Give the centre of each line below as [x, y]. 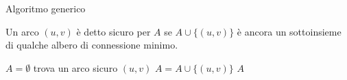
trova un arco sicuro [75, 67]
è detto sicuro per [113, 31]
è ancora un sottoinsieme [289, 31]
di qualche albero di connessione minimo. [92, 45]
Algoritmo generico [46, 8]
